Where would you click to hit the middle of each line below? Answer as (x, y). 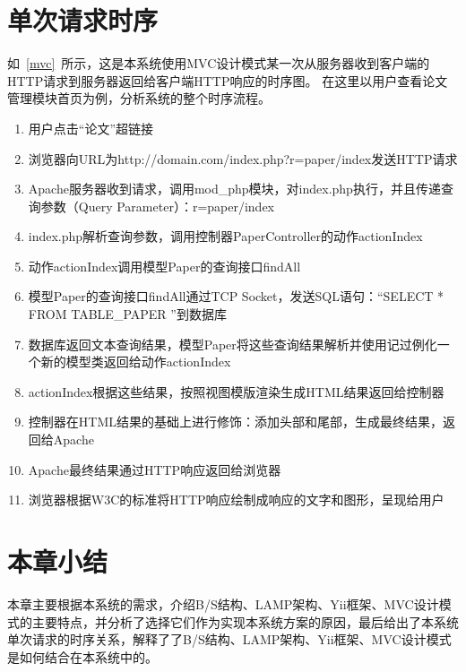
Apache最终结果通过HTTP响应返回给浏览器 (155, 469)
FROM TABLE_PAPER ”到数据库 (127, 314)
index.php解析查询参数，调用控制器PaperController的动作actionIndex (225, 236)
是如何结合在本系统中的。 (82, 656)
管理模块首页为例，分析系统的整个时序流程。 (139, 98)
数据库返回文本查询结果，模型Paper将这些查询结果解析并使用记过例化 (233, 344)
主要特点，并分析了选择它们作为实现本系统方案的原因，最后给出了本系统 (245, 621)
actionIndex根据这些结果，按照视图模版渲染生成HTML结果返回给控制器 (236, 391)
